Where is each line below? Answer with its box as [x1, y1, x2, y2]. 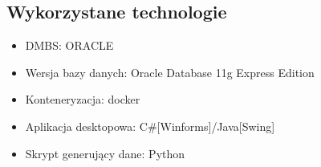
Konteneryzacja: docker [25, 91, 140, 108]
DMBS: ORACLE [25, 37, 114, 54]
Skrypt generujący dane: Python [25, 145, 185, 161]
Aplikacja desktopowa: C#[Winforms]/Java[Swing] [25, 117, 275, 134]
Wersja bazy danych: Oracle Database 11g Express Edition [25, 63, 315, 80]
